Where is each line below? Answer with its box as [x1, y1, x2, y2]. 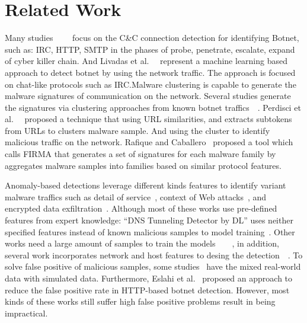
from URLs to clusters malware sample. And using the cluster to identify [5, 124, 270, 136]
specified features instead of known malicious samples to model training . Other [5, 225, 295, 238]
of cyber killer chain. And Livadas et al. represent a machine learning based [5, 55, 288, 67]
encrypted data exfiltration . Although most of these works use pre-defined [5, 202, 277, 215]
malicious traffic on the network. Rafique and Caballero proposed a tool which [5, 136, 293, 148]
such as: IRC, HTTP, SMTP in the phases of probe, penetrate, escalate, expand [5, 43, 295, 55]
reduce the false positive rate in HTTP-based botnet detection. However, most [5, 283, 290, 296]
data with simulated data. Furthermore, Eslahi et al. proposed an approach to [5, 272, 293, 284]
